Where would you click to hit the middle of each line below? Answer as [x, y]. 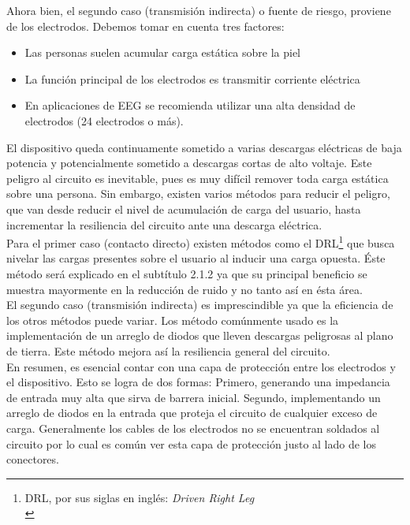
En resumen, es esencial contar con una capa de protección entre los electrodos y [201, 366]
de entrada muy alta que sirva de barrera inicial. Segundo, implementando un [194, 397]
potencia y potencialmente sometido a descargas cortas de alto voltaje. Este [189, 163]
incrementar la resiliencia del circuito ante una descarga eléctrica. [164, 224]
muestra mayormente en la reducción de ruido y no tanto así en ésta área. [184, 289]
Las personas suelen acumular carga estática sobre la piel [163, 52]
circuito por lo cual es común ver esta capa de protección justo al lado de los [192, 443]
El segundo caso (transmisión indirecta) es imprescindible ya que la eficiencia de [200, 305]
